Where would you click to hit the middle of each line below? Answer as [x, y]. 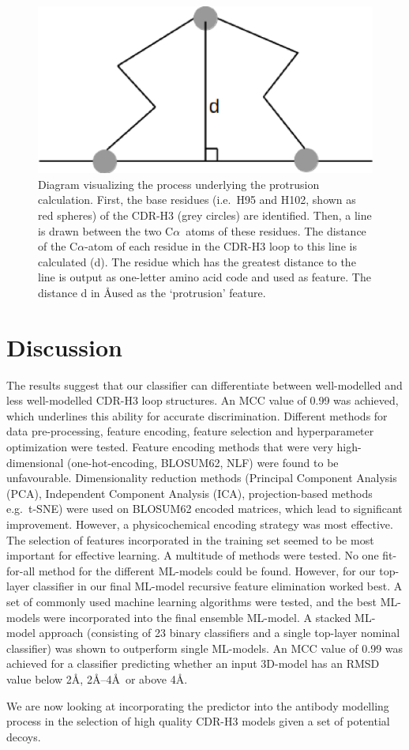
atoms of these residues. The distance [276, 230]
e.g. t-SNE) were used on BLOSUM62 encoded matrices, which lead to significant [204, 509]
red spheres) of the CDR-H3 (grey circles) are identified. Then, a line [205, 215]
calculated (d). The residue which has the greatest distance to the [197, 261]
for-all [21, 570]
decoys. [24, 736]
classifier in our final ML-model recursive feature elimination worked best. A [218, 586]
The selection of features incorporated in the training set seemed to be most [190, 539]
